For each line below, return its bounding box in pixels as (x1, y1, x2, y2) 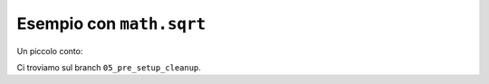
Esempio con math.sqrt (16, 14, 206, 33)
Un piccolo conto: (16, 45, 83, 56)
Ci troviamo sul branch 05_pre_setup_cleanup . (16, 61, 201, 72)
